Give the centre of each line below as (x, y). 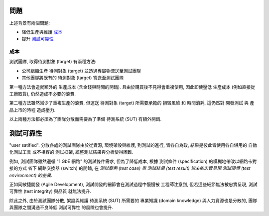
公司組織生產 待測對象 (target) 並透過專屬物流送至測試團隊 (81, 71)
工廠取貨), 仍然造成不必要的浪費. (43, 94)
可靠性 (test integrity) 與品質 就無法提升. (50, 191)
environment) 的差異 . (31, 175)
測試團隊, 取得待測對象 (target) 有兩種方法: (53, 62)
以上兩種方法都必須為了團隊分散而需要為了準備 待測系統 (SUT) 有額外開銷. (85, 119)
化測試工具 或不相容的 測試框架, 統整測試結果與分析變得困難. (71, 152)
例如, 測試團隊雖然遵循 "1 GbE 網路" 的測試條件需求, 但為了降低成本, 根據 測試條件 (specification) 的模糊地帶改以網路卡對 (133, 161)
